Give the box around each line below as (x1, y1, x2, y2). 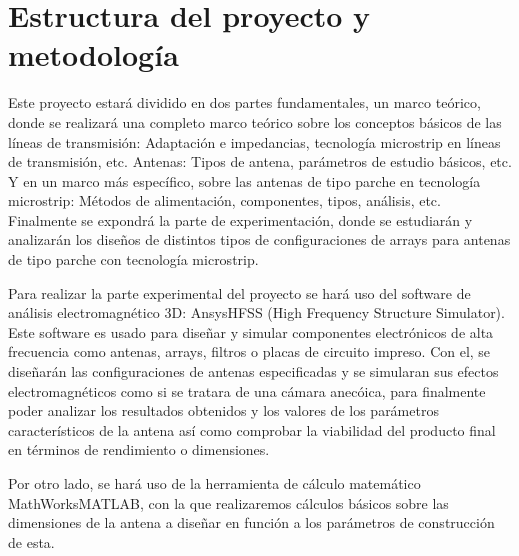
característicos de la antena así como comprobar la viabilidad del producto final (8, 419, 496, 440)
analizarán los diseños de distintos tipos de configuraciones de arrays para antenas (8, 229, 511, 250)
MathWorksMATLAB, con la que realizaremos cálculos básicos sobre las (8, 492, 449, 513)
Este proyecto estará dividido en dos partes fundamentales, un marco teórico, (8, 92, 481, 113)
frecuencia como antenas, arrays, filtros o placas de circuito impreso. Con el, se (8, 341, 491, 362)
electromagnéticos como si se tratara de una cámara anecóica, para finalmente (8, 380, 486, 401)
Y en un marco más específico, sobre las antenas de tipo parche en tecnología (8, 170, 481, 191)
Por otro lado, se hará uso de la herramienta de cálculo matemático (8, 473, 421, 493)
